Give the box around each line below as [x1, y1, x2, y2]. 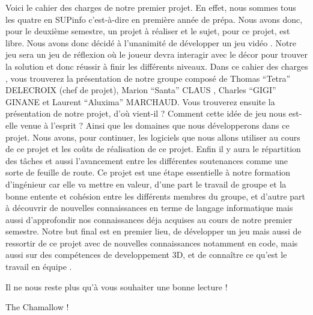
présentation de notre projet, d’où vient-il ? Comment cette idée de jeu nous [5, 107, 286, 120]
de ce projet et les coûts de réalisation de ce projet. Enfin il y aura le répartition [5, 142, 301, 155]
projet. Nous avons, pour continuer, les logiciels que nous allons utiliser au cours [5, 130, 300, 143]
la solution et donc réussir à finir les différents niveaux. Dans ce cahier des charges [5, 60, 308, 72]
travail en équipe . [5, 260, 72, 273]
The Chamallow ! [5, 301, 69, 313]
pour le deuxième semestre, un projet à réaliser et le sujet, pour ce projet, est [5, 25, 290, 37]
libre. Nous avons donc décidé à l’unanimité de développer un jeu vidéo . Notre [5, 36, 297, 49]
